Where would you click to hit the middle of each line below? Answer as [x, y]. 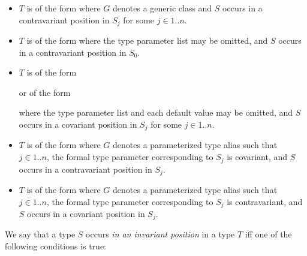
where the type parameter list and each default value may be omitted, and [156, 112]
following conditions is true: [55, 246]
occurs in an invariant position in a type [160, 234]
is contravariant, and [265, 201]
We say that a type [40, 234]
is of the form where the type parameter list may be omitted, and [147, 40]
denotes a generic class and [162, 8]
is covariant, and [257, 157]
